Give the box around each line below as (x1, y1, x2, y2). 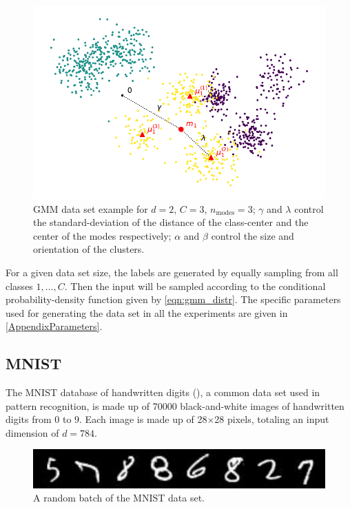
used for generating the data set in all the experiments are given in (6, 305, 288, 320)
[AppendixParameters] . (6, 319, 103, 333)
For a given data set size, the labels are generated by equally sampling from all (6, 265, 338, 279)
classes (6, 278, 33, 293)
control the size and (211, 228, 294, 242)
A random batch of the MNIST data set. (33, 490, 205, 505)
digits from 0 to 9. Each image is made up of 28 (6, 412, 207, 426)
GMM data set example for (33, 201, 148, 216)
